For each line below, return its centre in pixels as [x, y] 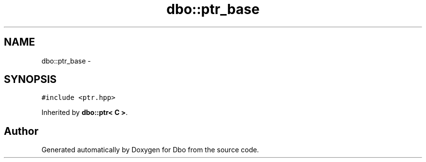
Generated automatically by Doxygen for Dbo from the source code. [150, 150]
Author [21, 131]
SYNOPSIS [30, 80]
